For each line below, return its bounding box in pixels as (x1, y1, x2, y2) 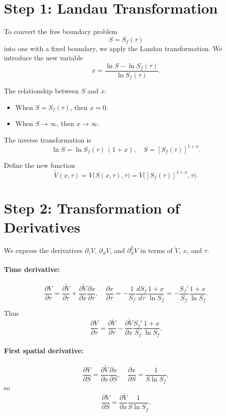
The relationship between (4, 85, 79, 95)
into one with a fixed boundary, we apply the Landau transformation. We (4, 43, 223, 53)
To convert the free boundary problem (4, 26, 117, 36)
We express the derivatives (4, 245, 83, 255)
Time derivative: (4, 264, 60, 274)
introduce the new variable (4, 53, 83, 63)
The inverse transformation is (4, 134, 92, 145)
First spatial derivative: (4, 345, 84, 356)
